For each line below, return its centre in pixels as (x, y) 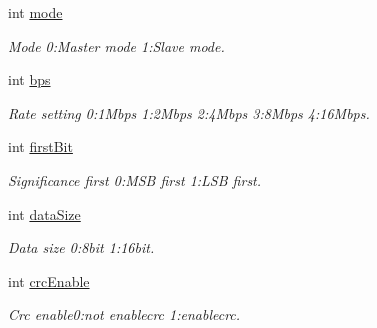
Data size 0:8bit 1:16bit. (81, 247)
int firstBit (40, 146)
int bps (29, 79)
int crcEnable (49, 280)
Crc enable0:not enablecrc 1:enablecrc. (124, 314)
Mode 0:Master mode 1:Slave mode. (116, 45)
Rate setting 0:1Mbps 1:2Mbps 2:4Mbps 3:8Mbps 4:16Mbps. (189, 112)
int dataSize (44, 213)
